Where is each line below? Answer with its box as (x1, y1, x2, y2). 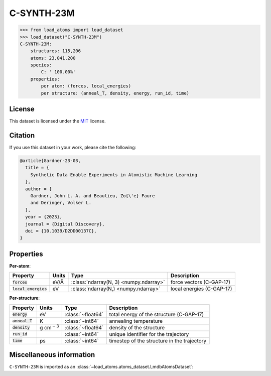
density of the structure (109, 324, 165, 331)
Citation (9, 131, 35, 140)
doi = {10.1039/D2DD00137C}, (25, 228, 97, 233)
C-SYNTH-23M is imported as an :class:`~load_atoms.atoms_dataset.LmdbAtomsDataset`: (9, 364, 194, 370)
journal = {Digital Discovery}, (25, 221, 105, 227)
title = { (25, 165, 50, 171)
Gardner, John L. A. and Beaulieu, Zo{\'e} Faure (30, 193, 155, 198)
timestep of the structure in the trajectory (109, 337, 207, 344)
